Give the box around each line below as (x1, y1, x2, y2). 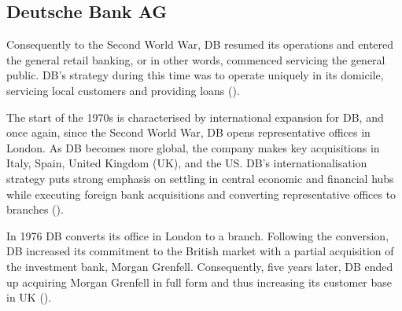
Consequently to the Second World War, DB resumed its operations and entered (6, 36, 394, 53)
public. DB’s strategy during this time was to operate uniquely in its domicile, (6, 67, 384, 83)
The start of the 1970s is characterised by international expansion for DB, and (6, 108, 384, 125)
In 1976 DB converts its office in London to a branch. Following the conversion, (6, 227, 389, 243)
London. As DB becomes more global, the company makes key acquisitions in (6, 139, 380, 155)
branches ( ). (6, 201, 64, 218)
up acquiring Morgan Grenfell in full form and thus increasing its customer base (6, 273, 392, 290)
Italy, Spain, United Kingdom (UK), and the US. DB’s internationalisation (6, 155, 367, 171)
